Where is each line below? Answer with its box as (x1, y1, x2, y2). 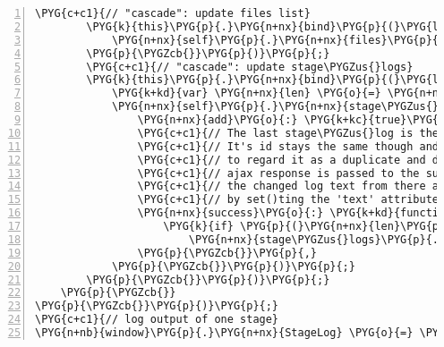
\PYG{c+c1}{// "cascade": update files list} (35, 7, 311, 20)
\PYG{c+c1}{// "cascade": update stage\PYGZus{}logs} (86, 60, 414, 73)
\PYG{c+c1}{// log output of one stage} (35, 313, 279, 326)
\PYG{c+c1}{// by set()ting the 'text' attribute (137, 193, 440, 207)
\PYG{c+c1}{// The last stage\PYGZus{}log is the (137, 126, 440, 140)
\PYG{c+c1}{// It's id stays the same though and (137, 140, 440, 153)
